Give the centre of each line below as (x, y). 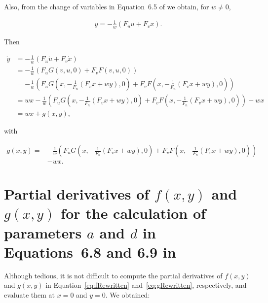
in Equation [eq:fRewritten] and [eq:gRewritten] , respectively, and (146, 285)
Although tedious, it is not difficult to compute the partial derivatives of (113, 275)
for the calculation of (133, 213)
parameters (43, 232)
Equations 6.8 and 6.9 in (90, 252)
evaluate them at (30, 294)
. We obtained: (128, 294)
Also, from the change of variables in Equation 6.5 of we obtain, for (107, 6)
